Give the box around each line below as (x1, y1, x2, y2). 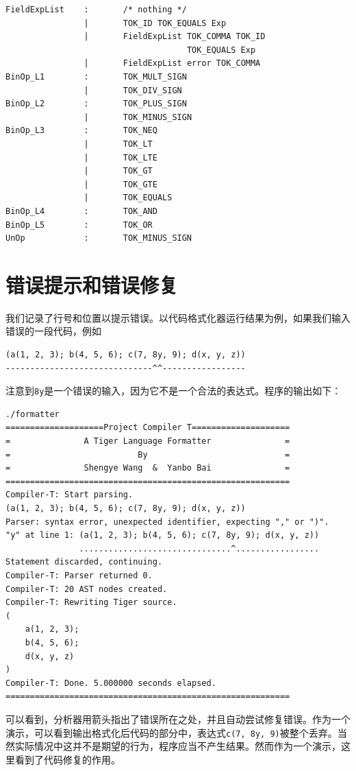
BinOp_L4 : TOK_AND (5, 206, 157, 216)
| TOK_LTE (84, 152, 157, 163)
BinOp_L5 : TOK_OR (5, 220, 153, 230)
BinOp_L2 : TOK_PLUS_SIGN (5, 99, 187, 109)
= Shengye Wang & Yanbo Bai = (5, 463, 290, 473)
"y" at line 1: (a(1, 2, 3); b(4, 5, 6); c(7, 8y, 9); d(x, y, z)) (5, 530, 320, 541)
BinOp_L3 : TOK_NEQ (5, 126, 157, 136)
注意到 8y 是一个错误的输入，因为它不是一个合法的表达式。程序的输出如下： (5, 383, 342, 398)
